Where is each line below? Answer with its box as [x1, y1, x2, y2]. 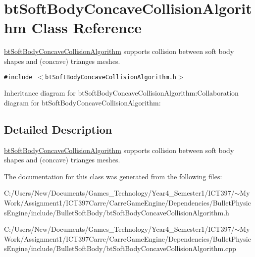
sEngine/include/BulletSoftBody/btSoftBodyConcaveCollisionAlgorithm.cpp [4, 243, 236, 254]
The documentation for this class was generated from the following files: [4, 171, 222, 181]
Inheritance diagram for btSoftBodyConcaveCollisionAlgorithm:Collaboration [4, 88, 239, 98]
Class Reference [31, 17, 142, 38]
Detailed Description [4, 121, 112, 137]
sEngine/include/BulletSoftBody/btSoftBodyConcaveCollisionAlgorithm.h [4, 207, 229, 217]
